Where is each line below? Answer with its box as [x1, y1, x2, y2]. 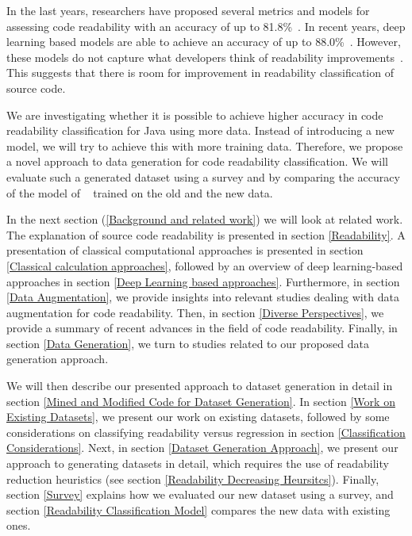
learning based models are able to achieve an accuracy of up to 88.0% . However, [6, 33, 401, 50]
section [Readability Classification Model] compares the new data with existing [6, 501, 391, 518]
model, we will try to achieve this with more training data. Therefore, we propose [6, 137, 403, 154]
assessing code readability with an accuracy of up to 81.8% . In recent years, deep [6, 17, 406, 34]
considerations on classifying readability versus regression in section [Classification [6, 423, 406, 440]
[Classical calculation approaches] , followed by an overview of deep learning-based [6, 257, 403, 274]
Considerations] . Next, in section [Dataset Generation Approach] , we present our [6, 439, 399, 456]
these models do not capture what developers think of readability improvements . [6, 48, 403, 65]
